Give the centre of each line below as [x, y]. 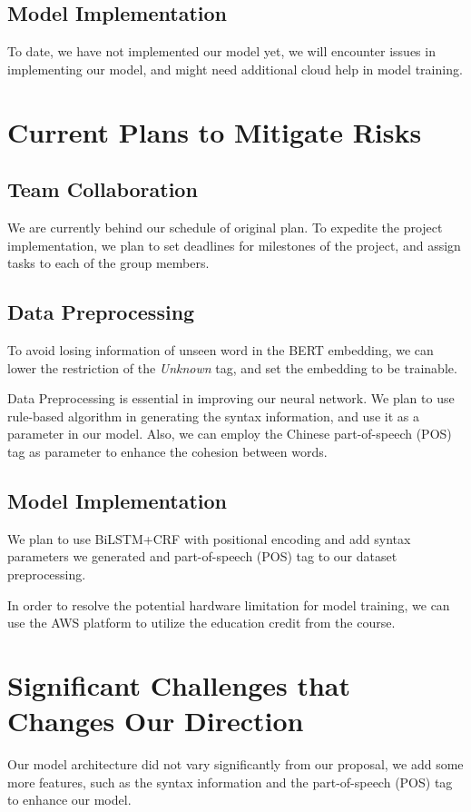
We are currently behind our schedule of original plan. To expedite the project [225, 227]
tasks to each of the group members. [108, 263]
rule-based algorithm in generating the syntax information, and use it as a [213, 416]
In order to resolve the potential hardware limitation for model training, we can [229, 604]
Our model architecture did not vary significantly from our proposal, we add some [235, 764]
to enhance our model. [69, 800]
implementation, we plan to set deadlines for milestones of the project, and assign [234, 245]
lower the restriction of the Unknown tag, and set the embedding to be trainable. [232, 367]
